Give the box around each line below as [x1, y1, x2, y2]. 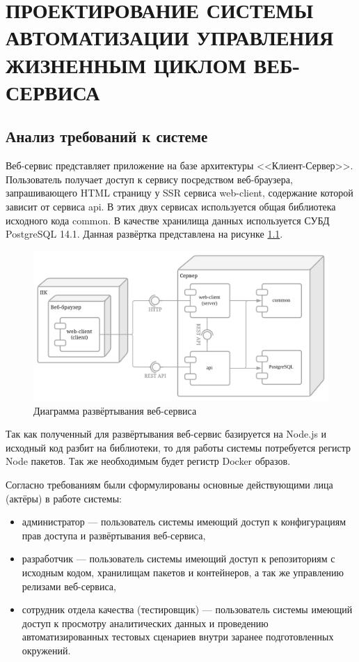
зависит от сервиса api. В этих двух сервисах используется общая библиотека [6, 199, 336, 213]
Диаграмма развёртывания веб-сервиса [33, 403, 197, 417]
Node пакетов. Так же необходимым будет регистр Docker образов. [6, 454, 291, 468]
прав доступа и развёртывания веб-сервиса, [22, 528, 206, 542]
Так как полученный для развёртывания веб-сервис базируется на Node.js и [6, 426, 327, 441]
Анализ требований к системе [6, 125, 208, 147]
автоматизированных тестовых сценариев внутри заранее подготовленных [22, 629, 334, 644]
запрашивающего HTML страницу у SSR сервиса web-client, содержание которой [6, 185, 353, 200]
